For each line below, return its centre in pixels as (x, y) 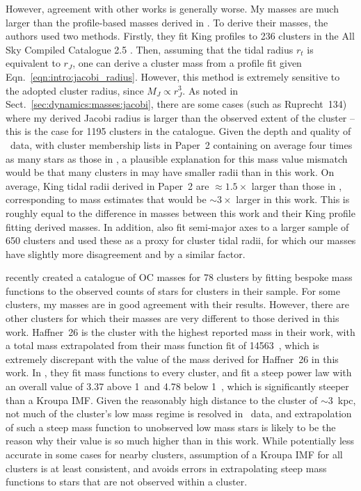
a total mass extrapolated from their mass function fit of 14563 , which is (162, 345)
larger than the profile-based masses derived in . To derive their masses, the (167, 22)
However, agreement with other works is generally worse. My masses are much (172, 8)
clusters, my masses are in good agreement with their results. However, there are (177, 304)
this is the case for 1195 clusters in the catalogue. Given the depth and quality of (178, 131)
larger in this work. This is (293, 199)
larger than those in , (297, 185)
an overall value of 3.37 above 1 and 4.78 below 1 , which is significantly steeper (177, 386)
